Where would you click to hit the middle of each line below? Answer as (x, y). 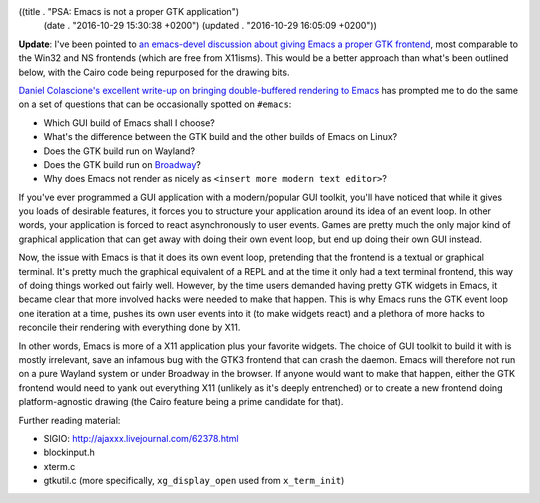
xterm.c (59, 466)
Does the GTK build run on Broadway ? (122, 164)
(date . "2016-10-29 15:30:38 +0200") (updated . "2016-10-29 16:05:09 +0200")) (210, 26)
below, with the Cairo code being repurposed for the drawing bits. (154, 72)
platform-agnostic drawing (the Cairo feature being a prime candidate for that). (181, 402)
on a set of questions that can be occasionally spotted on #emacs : (155, 104)
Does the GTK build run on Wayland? (119, 151)
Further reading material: (69, 420)
